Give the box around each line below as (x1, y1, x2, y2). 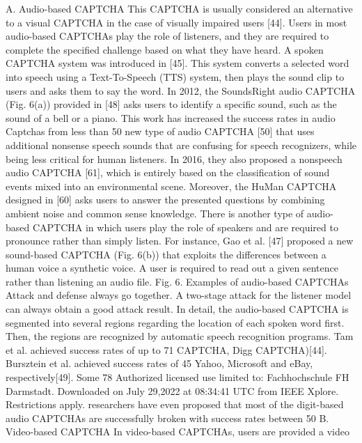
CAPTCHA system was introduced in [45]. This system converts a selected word (6, 56, 349, 70)
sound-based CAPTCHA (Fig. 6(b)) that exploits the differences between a (6, 247, 326, 261)
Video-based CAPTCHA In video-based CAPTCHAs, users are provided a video (6, 424, 349, 439)
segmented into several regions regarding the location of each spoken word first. (6, 315, 345, 329)
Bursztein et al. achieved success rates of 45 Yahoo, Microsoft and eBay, (6, 356, 313, 371)
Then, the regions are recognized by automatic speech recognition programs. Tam (6, 329, 354, 343)
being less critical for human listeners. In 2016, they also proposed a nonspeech (6, 151, 343, 166)
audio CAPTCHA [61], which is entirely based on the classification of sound (6, 165, 330, 180)
